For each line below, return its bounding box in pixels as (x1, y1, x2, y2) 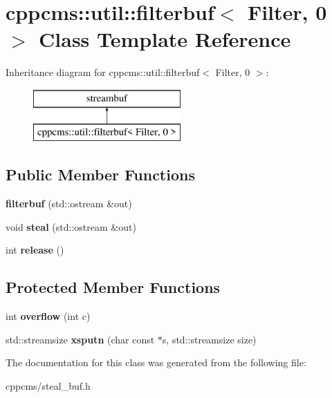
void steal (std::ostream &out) (6, 219, 136, 234)
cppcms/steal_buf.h (6, 379, 91, 393)
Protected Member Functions (6, 276, 221, 298)
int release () (6, 243, 64, 257)
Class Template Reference (39, 25, 291, 53)
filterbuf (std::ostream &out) (6, 196, 132, 211)
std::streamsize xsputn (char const (6, 332, 155, 346)
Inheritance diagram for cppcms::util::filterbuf (6, 65, 200, 79)
